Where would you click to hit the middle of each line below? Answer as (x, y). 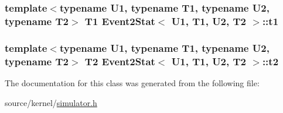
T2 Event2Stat (120, 61)
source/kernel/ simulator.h (51, 102)
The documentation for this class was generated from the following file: (132, 82)
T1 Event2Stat (120, 21)
